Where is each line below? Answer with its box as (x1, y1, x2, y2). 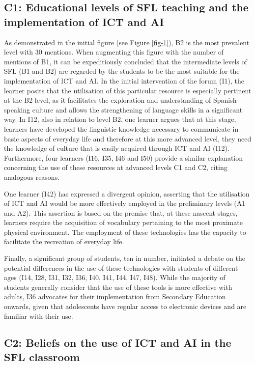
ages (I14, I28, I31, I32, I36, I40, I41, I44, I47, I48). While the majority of (4, 272, 226, 282)
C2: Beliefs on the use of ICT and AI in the (4, 335, 231, 350)
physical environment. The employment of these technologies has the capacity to (4, 226, 246, 237)
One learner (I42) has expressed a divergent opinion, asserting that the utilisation (4, 188, 250, 198)
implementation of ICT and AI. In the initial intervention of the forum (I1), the (4, 75, 244, 85)
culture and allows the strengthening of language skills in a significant (32, 104, 243, 114)
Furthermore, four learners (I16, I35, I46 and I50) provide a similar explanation (4, 152, 243, 163)
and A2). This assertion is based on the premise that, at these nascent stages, (4, 207, 238, 218)
